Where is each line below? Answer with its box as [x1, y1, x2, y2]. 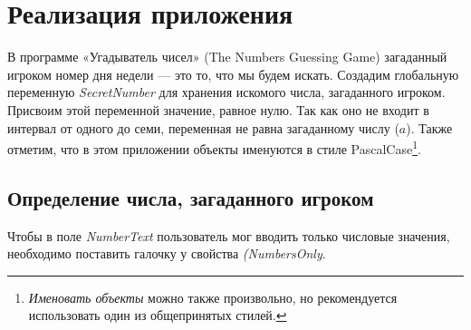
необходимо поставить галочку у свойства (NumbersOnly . [7, 244, 326, 263]
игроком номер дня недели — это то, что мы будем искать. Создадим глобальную [7, 64, 459, 83]
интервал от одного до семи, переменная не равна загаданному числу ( [7, 118, 399, 137]
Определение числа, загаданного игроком [7, 183, 374, 211]
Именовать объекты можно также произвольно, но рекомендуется [28, 287, 398, 306]
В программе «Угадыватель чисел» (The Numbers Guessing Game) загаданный [7, 47, 447, 66]
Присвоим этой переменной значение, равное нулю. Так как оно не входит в [7, 100, 429, 119]
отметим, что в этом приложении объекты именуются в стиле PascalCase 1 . [7, 137, 421, 158]
